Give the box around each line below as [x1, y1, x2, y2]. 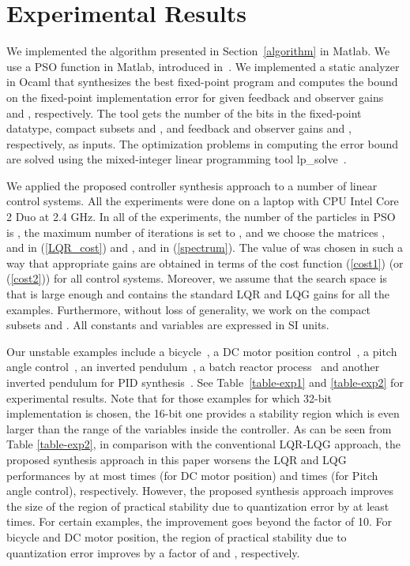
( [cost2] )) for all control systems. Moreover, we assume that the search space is [6, 270, 387, 287]
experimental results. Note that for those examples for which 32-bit [6, 389, 332, 406]
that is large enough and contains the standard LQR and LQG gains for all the [6, 286, 389, 302]
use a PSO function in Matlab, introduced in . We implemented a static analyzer [6, 58, 400, 74]
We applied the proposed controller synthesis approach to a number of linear [6, 177, 378, 193]
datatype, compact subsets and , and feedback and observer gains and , [6, 120, 352, 137]
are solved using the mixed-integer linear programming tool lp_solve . [6, 151, 347, 167]
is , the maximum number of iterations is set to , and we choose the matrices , [6, 223, 386, 240]
